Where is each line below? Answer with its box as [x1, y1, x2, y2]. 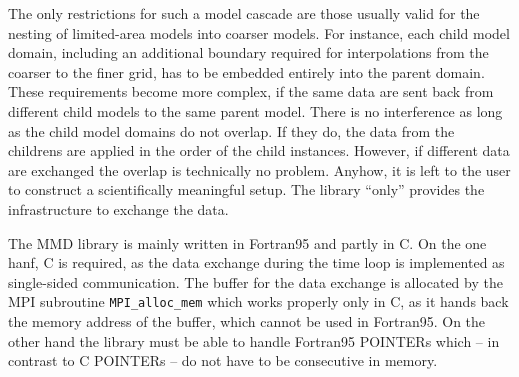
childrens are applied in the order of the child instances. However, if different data [8, 140, 510, 161]
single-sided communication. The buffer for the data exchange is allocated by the [8, 271, 503, 292]
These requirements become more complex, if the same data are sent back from [8, 81, 494, 102]
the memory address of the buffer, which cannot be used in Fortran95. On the [8, 310, 486, 331]
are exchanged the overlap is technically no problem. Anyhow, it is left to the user [8, 159, 511, 180]
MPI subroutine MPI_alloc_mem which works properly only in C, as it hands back [8, 291, 509, 312]
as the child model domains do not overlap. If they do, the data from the [8, 120, 455, 141]
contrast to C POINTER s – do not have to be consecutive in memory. [8, 350, 438, 371]
